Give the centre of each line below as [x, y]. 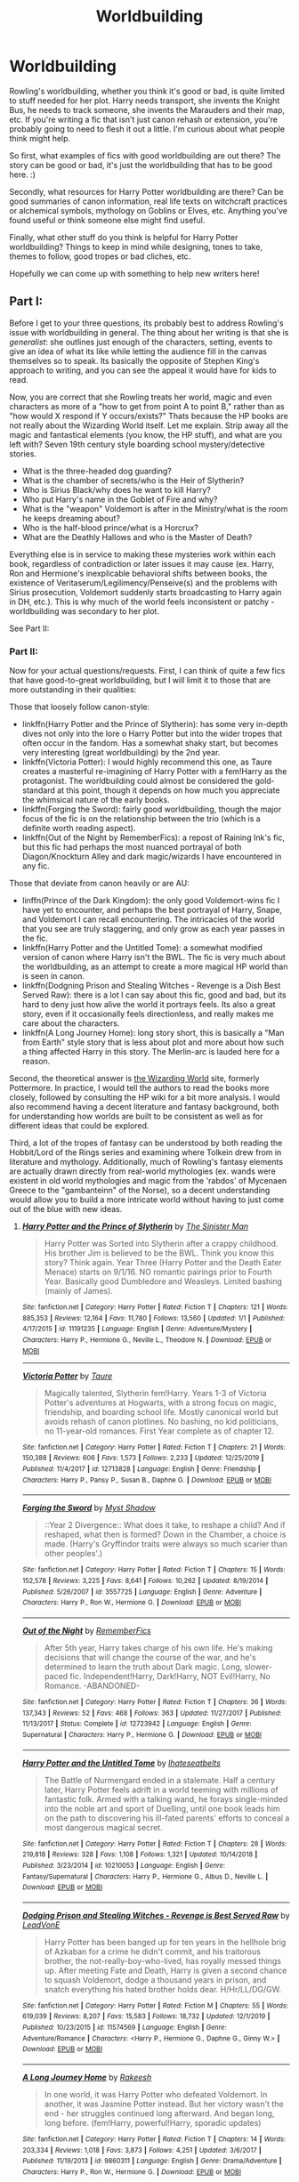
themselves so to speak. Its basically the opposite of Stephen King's [134, 360]
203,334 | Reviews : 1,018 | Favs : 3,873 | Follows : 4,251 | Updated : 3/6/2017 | [142, 2150]
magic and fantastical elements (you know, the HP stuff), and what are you [146, 434]
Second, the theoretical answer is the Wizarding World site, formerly [134, 1079]
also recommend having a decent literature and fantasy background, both [144, 1107]
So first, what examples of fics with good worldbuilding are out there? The [145, 155]
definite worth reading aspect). [79, 828]
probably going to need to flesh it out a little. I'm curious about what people [147, 129]
